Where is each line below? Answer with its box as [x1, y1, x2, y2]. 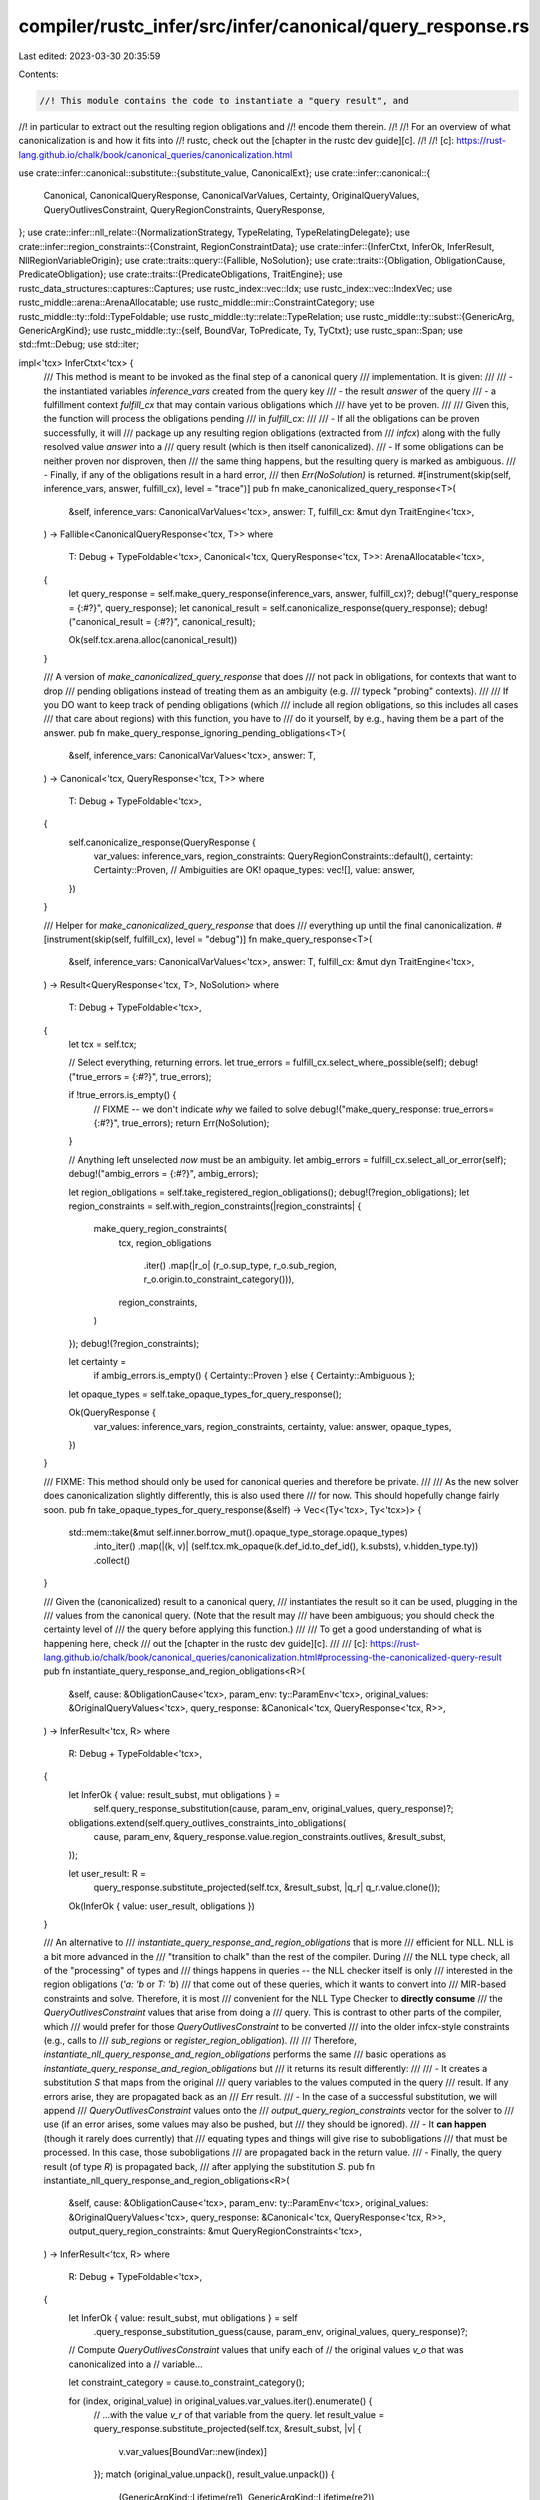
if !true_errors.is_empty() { [68, 1089, 177, 1101]
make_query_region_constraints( [93, 1223, 227, 1235]
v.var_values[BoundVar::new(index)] [118, 2445, 267, 2457]
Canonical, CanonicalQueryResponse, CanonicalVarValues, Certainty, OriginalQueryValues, [43, 190, 420, 202]
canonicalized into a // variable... [68, 2358, 204, 2370]
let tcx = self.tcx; [68, 1038, 137, 1050]
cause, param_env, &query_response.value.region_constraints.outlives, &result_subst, [93, 1830, 447, 1842]
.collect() [93, 1554, 131, 1566]
